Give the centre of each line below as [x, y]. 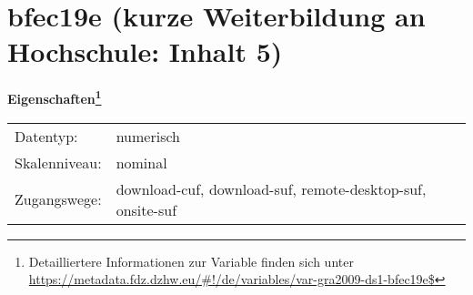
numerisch [148, 136]
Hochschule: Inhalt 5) [145, 51]
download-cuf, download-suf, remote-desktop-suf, [271, 188]
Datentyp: [46, 136]
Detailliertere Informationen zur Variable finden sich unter [191, 261]
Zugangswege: [58, 199]
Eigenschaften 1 [55, 97]
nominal [141, 162]
